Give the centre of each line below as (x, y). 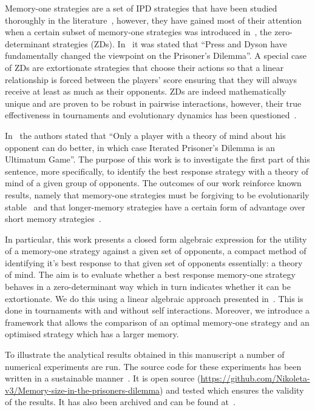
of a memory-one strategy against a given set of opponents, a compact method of (156, 251)
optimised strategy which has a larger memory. (92, 334)
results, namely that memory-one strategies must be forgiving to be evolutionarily (157, 194)
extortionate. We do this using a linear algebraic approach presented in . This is (154, 298)
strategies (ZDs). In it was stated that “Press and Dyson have (170, 43)
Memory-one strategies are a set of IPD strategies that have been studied (141, 8)
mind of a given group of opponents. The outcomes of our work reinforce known (153, 183)
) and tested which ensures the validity (232, 390)
